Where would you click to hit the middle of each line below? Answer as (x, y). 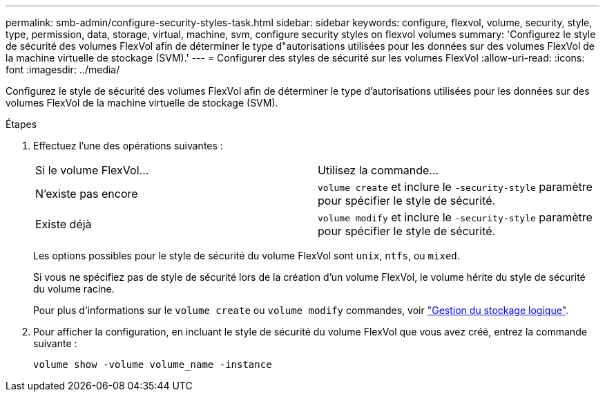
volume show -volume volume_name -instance (153, 364)
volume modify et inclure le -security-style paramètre (455, 217)
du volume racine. (74, 289)
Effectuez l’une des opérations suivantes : (128, 146)
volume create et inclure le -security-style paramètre (455, 187)
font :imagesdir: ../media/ (63, 70)
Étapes (21, 124)
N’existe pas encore (87, 194)
